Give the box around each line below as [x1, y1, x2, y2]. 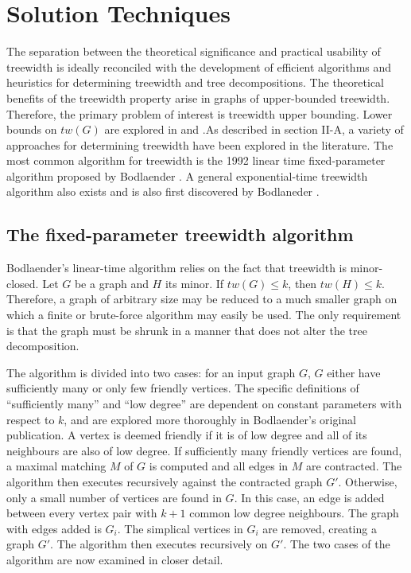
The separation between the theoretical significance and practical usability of [6, 43, 381, 60]
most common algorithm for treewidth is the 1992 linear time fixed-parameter [6, 152, 386, 169]
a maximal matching [6, 458, 107, 474]
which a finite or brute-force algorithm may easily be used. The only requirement [6, 306, 401, 323]
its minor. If [165, 275, 224, 291]
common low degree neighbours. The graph [189, 505, 399, 521]
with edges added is [6, 520, 102, 536]
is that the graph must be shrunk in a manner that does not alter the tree [6, 322, 367, 338]
